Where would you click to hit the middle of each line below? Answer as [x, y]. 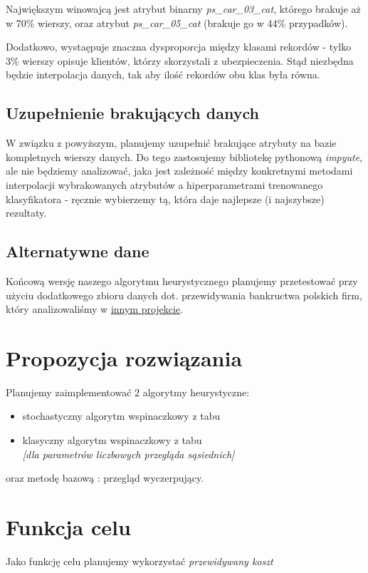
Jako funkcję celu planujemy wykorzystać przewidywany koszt [140, 561]
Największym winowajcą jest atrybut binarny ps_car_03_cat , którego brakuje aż [183, 9]
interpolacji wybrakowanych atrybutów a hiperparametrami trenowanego [164, 184]
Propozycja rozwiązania [124, 357]
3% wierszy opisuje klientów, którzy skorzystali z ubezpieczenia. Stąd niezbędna [180, 60]
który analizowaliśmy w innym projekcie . [95, 309]
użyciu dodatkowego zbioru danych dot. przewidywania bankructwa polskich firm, [184, 295]
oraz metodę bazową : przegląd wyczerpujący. [105, 478]
